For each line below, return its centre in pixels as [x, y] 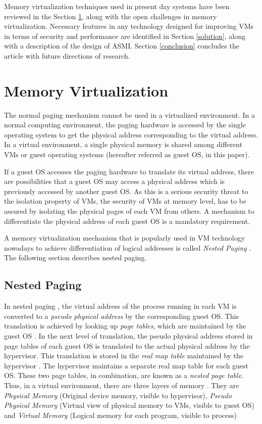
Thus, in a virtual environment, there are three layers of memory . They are [122, 385]
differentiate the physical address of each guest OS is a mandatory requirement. [127, 221]
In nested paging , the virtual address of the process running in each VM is [120, 306]
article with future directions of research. [67, 55]
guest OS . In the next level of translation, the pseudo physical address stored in [128, 335]
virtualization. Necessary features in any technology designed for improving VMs [129, 26]
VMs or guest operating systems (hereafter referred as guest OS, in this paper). [127, 154]
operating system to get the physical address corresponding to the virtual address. [131, 134]
